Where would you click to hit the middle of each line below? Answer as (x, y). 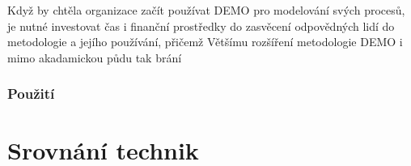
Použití (31, 94)
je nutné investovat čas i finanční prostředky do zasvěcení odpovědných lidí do (201, 26)
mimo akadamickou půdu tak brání (95, 57)
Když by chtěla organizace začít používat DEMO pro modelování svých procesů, (206, 10)
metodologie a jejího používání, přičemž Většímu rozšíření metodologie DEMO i (205, 42)
